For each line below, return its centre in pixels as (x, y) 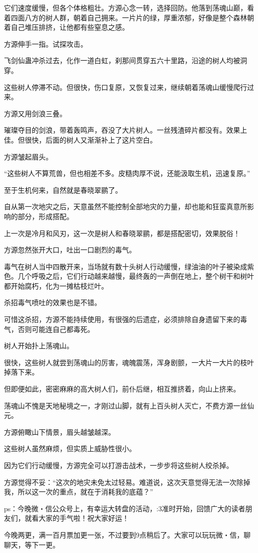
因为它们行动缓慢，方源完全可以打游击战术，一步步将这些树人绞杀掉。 (119, 465)
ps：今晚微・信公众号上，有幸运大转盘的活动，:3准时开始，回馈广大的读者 (125, 508)
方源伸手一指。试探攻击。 (46, 43)
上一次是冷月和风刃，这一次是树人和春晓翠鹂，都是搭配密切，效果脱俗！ (122, 233)
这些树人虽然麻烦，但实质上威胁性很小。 (70, 448)
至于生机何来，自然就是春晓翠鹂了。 (63, 190)
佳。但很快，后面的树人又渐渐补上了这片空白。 (80, 139)
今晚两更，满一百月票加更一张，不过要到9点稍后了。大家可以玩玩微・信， (124, 534)
